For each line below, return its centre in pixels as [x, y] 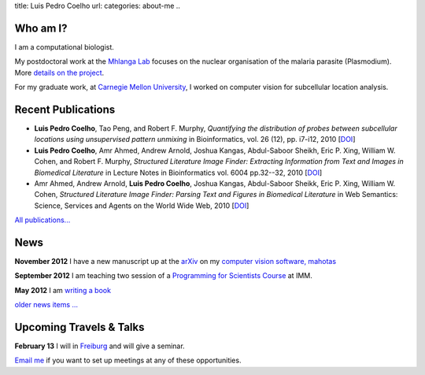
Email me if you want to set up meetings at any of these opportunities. [128, 360]
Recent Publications [65, 109]
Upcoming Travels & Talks [79, 327]
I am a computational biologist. [64, 46]
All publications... [42, 220]
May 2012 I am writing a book [63, 290]
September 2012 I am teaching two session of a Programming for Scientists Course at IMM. [163, 276]
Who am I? [41, 28]
